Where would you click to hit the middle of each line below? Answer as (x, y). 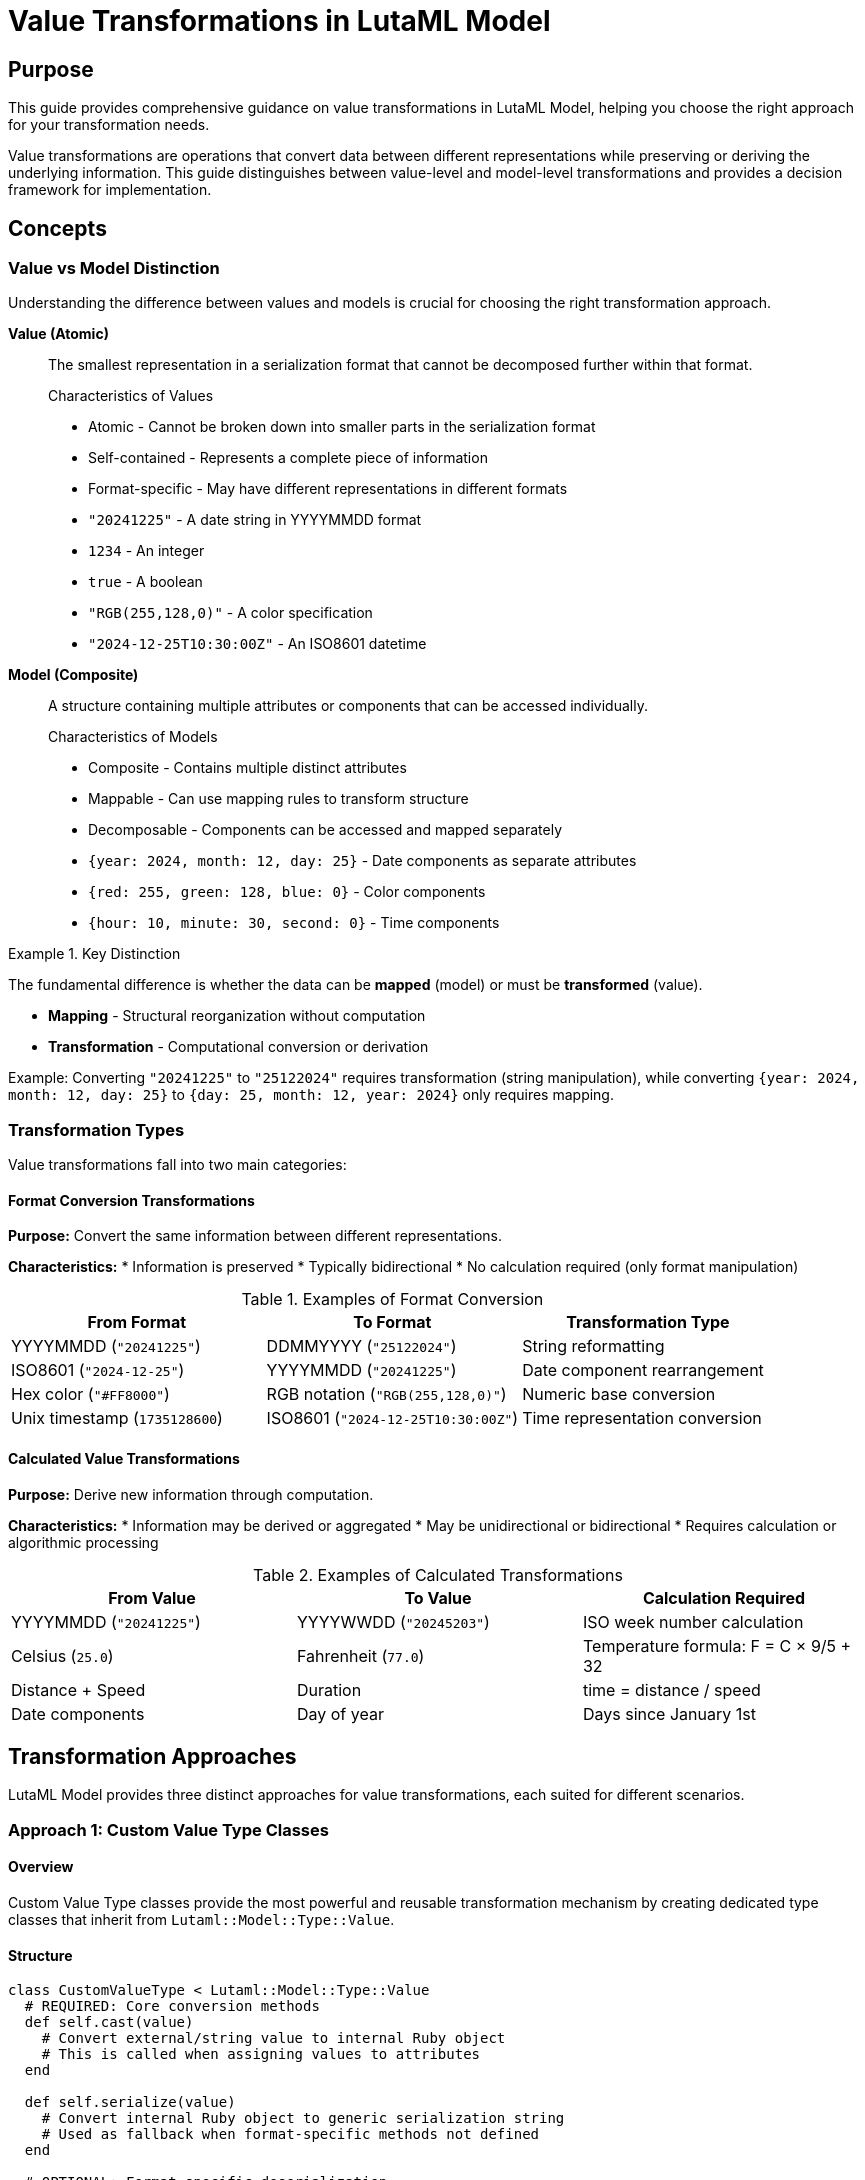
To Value (438, 1597)
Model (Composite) (73, 675)
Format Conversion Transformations (131, 1200)
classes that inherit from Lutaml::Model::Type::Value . (201, 1920)
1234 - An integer (146, 551)
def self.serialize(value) (130, 2102)
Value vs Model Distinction (114, 268)
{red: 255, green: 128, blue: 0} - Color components (287, 892)
